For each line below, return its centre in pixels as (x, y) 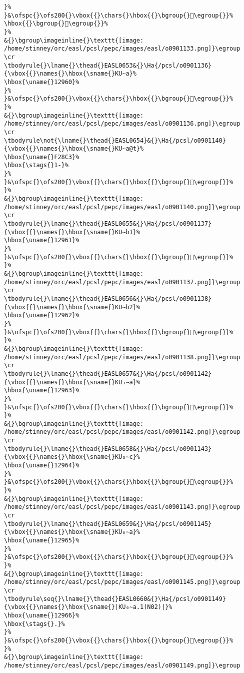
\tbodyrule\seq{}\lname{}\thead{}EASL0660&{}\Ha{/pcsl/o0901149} (115, 599)
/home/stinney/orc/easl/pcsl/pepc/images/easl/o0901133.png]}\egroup (122, 49)
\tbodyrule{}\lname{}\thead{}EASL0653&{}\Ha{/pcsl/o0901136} (108, 65)
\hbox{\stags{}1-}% (36, 165)
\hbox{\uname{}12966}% (42, 615)
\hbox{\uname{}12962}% (42, 315)
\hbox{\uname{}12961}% (42, 240)
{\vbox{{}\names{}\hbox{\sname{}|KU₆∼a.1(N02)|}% (88, 607)
